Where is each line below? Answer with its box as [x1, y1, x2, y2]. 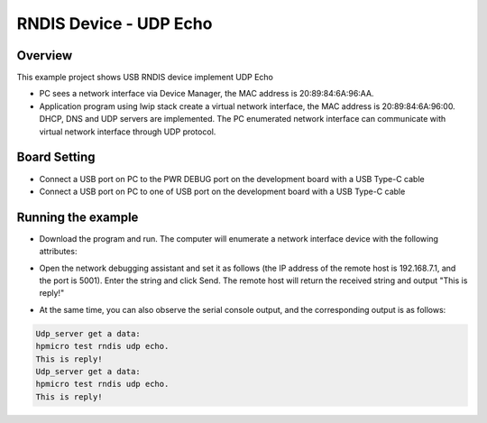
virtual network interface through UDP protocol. [39, 126, 216, 137]
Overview [16, 48, 73, 63]
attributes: [39, 246, 78, 257]
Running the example [16, 209, 139, 225]
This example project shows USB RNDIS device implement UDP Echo [16, 72, 274, 83]
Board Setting [16, 150, 96, 165]
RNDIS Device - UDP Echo [16, 14, 213, 33]
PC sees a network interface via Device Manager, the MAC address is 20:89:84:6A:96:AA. [39, 88, 374, 99]
